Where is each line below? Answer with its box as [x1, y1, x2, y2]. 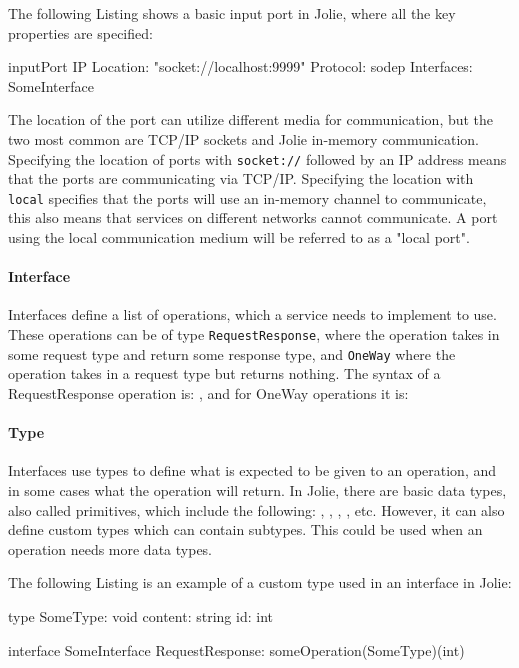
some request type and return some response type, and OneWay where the [8, 343, 456, 364]
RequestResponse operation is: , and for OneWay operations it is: [8, 382, 409, 403]
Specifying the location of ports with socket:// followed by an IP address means [8, 148, 507, 169]
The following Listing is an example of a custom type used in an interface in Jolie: [8, 572, 512, 593]
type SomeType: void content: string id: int [8, 605, 273, 626]
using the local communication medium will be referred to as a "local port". [8, 227, 470, 248]
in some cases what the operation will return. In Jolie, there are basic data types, [8, 479, 507, 500]
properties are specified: [8, 22, 153, 43]
